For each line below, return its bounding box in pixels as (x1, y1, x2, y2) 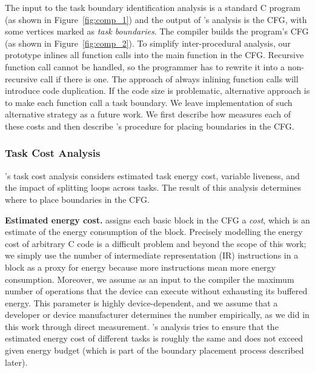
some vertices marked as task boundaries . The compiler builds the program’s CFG (5, 25, 309, 38)
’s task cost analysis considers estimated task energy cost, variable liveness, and (5, 169, 300, 182)
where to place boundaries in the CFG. (5, 193, 150, 205)
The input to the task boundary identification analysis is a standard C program (5, 1, 300, 13)
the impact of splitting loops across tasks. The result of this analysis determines (5, 181, 301, 194)
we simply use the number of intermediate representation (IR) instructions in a (5, 249, 299, 262)
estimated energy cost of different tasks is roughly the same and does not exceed (5, 332, 303, 345)
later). (5, 355, 28, 368)
